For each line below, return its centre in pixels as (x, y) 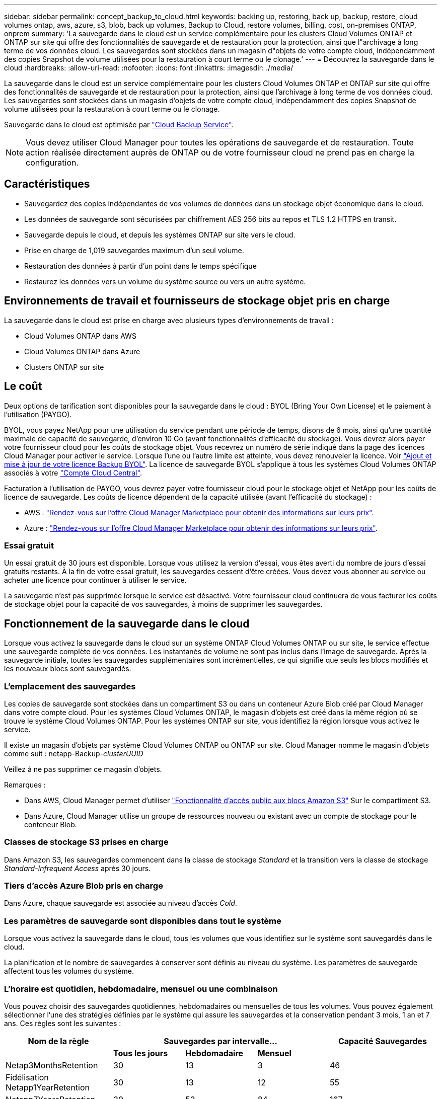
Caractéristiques (47, 184)
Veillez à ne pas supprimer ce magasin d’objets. (83, 769)
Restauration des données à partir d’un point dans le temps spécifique (140, 266)
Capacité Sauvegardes (383, 1041)
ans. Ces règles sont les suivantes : (63, 1023)
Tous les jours (141, 1053)
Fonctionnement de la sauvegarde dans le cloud (127, 623)
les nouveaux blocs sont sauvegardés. (68, 669)
